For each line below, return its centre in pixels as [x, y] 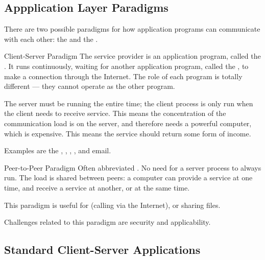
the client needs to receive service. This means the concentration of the [115, 113]
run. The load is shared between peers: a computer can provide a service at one [128, 178]
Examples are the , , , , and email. [58, 150]
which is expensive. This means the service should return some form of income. [128, 133]
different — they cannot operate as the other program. [90, 86]
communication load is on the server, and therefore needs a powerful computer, [128, 123]
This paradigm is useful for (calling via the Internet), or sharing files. [112, 205]
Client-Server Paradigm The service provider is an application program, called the [132, 56]
